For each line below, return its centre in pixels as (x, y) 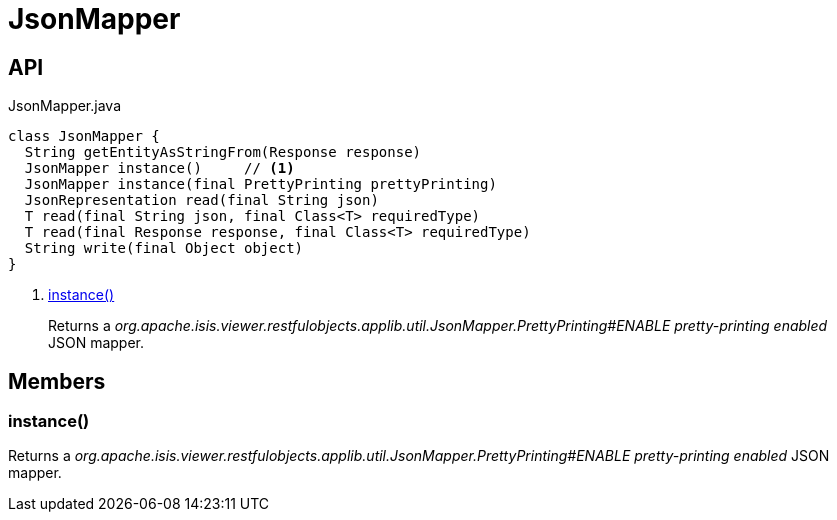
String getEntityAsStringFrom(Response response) (223, 152)
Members (57, 381)
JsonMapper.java (64, 106)
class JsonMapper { (84, 136)
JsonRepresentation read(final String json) (201, 200)
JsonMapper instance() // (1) (159, 168)
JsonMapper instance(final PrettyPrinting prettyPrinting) (260, 184)
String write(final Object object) (164, 248)
